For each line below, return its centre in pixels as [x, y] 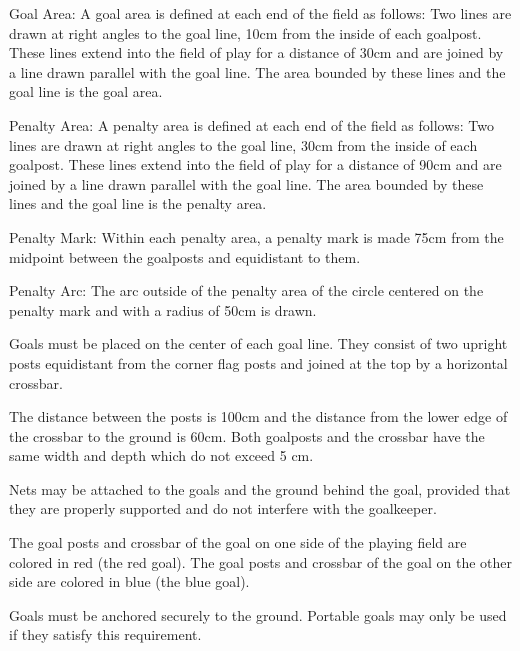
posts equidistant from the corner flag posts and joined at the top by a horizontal [258, 362]
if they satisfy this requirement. [105, 634]
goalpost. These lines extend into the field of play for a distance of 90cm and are [255, 164]
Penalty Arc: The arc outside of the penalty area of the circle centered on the [246, 290]
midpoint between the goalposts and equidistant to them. [185, 256]
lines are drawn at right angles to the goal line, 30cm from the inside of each [243, 144]
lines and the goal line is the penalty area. [138, 203]
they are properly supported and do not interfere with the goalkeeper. [223, 508]
